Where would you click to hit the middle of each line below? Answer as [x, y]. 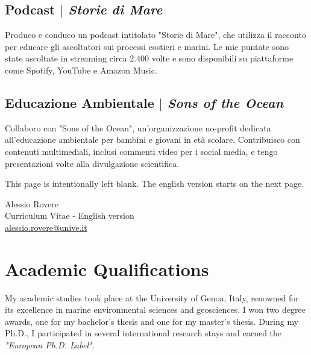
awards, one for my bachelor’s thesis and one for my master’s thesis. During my [152, 321]
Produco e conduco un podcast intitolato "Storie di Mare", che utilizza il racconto [155, 35]
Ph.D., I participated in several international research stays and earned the [143, 333]
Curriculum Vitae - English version [70, 215]
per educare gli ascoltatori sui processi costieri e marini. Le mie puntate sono [147, 46]
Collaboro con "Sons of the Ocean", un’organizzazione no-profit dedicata [138, 127]
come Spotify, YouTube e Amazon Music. [81, 70]
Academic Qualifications [107, 269]
